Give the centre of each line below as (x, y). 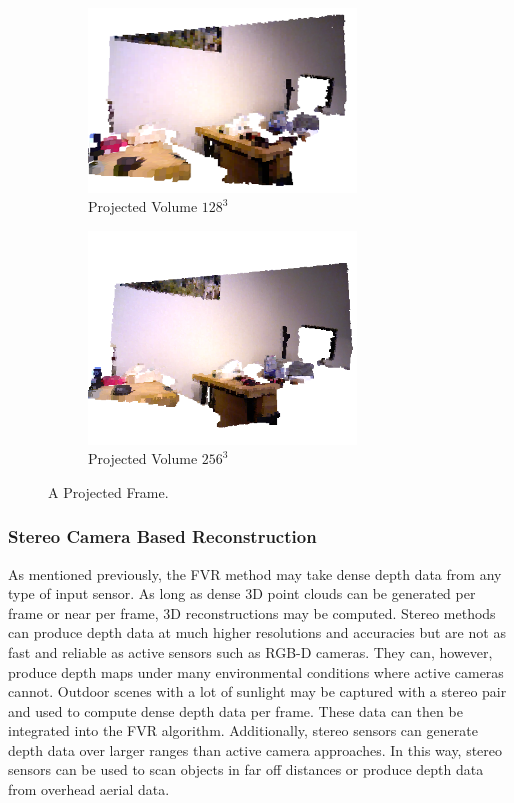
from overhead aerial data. (89, 789)
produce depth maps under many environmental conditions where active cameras (256, 671)
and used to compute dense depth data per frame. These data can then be (235, 710)
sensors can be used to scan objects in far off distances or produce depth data (246, 769)
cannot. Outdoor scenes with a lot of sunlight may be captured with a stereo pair (257, 691)
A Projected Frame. (108, 491)
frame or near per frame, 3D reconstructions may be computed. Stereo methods (252, 612)
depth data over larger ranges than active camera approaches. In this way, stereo (255, 749)
